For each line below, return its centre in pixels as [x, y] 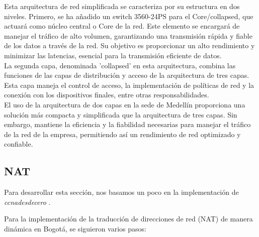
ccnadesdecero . [27, 202]
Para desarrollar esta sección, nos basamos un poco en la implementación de [121, 192]
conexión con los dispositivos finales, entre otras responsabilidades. [107, 95]
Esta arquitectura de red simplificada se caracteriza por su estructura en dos [122, 6]
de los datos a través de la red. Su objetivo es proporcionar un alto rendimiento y [129, 45]
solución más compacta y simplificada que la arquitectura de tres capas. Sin [121, 114]
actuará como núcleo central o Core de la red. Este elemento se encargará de [122, 26]
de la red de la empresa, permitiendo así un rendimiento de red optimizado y [122, 134]
